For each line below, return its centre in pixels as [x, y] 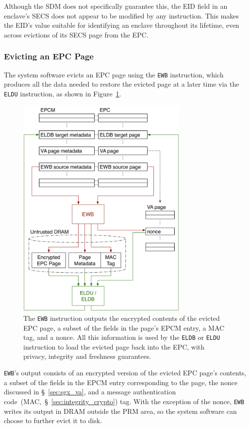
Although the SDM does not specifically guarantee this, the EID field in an [116, 6]
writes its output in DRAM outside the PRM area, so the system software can [120, 411]
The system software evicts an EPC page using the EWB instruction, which [114, 74]
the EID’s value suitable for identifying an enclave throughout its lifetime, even [122, 25]
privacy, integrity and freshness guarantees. [87, 356]
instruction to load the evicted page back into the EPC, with [114, 346]
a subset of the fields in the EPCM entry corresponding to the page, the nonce [121, 382]
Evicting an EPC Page [49, 56]
